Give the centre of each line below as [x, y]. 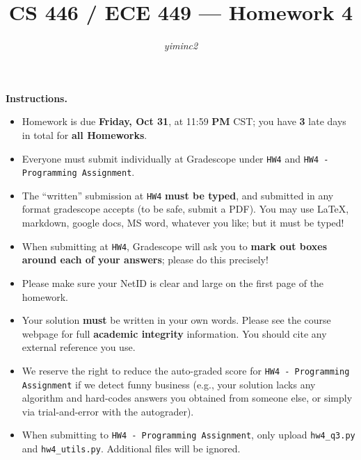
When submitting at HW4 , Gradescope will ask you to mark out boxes [175, 246]
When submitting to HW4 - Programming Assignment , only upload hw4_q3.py [188, 435]
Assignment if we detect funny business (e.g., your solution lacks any [169, 384]
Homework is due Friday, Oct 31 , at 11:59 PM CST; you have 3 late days [184, 121]
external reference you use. [79, 347]
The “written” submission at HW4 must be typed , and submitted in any [178, 195]
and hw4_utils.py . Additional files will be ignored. [131, 449]
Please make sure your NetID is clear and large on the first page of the [173, 282]
